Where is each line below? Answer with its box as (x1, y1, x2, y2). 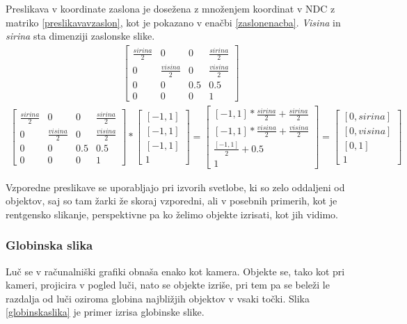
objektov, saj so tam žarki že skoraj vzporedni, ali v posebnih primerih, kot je (6, 193, 337, 208)
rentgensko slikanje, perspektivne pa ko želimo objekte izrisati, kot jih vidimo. (6, 206, 339, 221)
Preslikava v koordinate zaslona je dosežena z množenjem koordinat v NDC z (6, 1, 335, 15)
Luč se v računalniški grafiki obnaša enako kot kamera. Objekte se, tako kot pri (6, 264, 345, 278)
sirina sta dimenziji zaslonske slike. (6, 29, 155, 43)
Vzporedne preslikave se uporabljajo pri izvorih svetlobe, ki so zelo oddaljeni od (6, 179, 345, 194)
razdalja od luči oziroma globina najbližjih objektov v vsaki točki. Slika (6, 291, 310, 305)
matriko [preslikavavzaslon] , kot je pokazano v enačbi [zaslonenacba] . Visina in (6, 15, 341, 29)
